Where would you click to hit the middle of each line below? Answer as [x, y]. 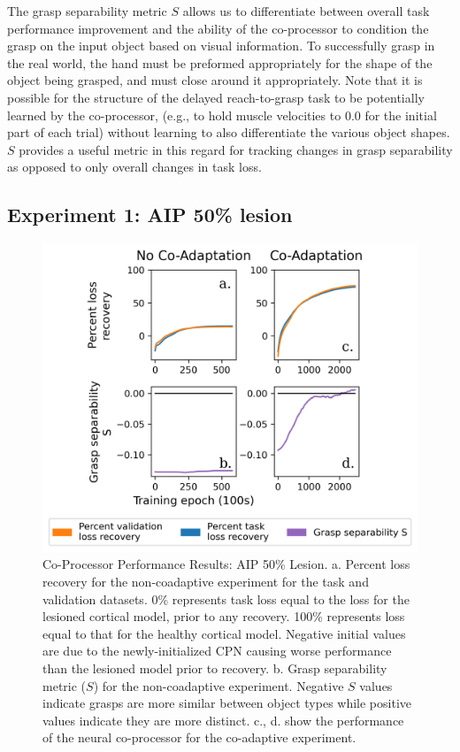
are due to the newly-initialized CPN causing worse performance [217, 651]
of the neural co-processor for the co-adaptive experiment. [199, 737]
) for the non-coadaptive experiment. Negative [218, 685]
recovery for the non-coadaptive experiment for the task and [206, 581]
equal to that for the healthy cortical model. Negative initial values [224, 633]
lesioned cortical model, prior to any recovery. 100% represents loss [224, 616]
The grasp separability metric [87, 11]
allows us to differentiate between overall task [306, 11]
